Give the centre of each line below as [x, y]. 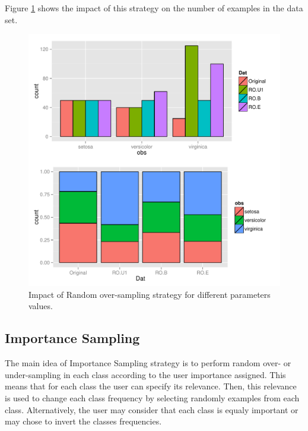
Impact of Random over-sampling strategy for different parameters [150, 294]
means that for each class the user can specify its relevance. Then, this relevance [151, 386]
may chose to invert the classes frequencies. [83, 421]
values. [41, 306]
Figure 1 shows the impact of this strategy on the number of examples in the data [154, 8]
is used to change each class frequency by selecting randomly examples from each [152, 397]
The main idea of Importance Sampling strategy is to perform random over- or [148, 363]
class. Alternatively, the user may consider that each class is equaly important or [152, 409]
